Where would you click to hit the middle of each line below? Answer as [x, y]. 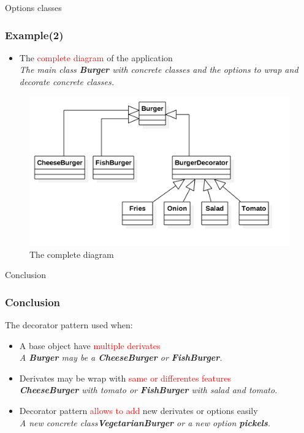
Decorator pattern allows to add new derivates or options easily [139, 411]
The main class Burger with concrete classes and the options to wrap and [159, 70]
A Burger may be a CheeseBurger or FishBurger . [121, 357]
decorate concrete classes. [67, 81]
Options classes [33, 7]
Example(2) [34, 35]
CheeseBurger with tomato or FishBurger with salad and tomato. [148, 390]
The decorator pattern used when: [69, 325]
